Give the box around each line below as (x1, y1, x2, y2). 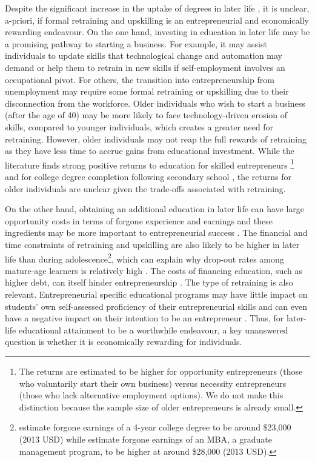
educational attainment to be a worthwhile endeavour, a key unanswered (18, 323, 288, 336)
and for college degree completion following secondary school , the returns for (5, 170, 291, 182)
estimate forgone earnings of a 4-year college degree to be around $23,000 (19, 421, 291, 434)
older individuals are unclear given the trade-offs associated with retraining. (5, 182, 286, 195)
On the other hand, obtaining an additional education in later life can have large (5, 203, 305, 215)
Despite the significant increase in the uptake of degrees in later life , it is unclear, (5, 2, 310, 14)
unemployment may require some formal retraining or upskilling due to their (5, 85, 289, 98)
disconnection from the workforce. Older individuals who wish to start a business (5, 96, 305, 109)
